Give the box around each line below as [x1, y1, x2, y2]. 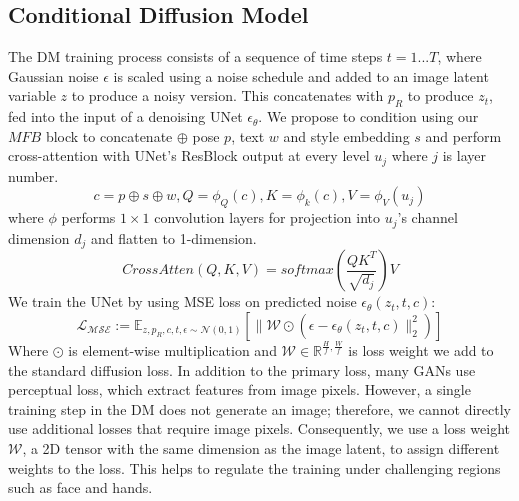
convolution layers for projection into [154, 207, 381, 228]
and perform [425, 125, 502, 146]
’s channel [397, 207, 458, 228]
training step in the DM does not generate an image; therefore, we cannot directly [8, 398, 511, 419]
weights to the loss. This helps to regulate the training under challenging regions [8, 457, 501, 478]
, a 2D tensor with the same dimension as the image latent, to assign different [22, 438, 500, 459]
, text [231, 125, 265, 146]
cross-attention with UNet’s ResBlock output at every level [8, 145, 370, 166]
